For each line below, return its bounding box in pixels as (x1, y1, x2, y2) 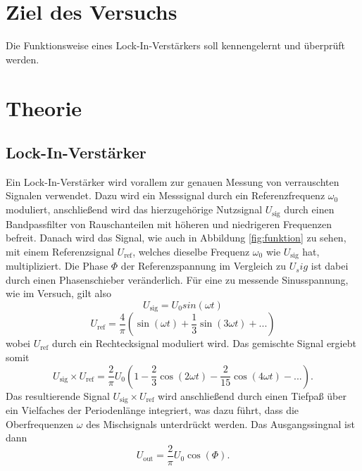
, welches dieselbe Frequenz (132, 244, 250, 258)
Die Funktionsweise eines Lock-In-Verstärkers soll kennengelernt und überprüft (6, 38, 345, 53)
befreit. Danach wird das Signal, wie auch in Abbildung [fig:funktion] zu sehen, (6, 230, 347, 245)
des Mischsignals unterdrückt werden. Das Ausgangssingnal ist (86, 416, 355, 431)
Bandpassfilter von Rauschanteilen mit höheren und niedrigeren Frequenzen (6, 216, 332, 231)
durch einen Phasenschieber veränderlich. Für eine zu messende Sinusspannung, (6, 272, 349, 287)
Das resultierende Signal (6, 388, 110, 403)
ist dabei (311, 258, 349, 273)
